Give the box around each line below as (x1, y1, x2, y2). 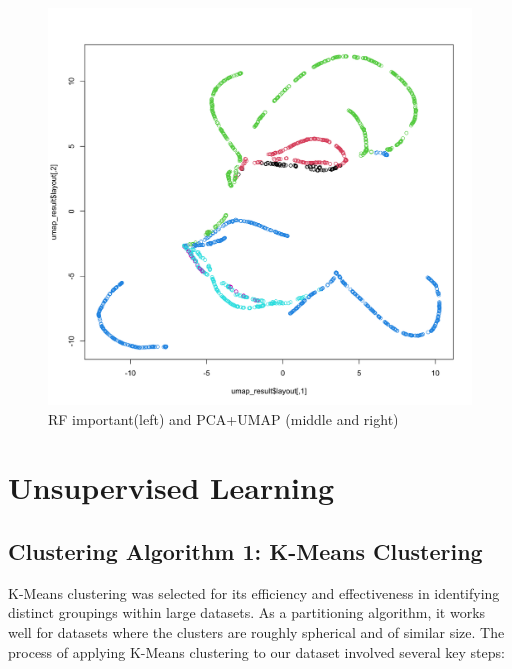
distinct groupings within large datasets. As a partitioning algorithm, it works (8, 602, 486, 623)
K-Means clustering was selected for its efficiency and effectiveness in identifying (8, 582, 500, 603)
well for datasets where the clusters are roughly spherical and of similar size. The (8, 622, 505, 643)
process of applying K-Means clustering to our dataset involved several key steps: (8, 641, 505, 662)
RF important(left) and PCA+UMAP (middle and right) (48, 408, 399, 429)
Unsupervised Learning (8, 467, 334, 508)
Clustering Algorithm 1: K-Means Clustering (8, 536, 483, 567)
